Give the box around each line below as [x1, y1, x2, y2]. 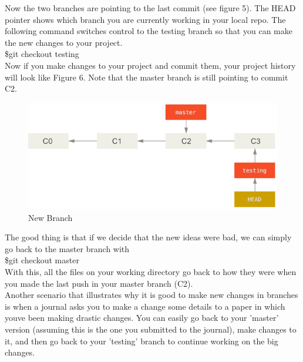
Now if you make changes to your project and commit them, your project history [5, 59, 296, 71]
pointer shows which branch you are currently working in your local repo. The [5, 13, 286, 25]
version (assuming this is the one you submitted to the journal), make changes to [5, 323, 297, 336]
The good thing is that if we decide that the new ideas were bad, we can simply [5, 231, 292, 243]
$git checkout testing [5, 48, 79, 60]
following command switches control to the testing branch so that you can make [5, 25, 292, 37]
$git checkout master [5, 254, 79, 266]
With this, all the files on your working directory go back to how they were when [5, 266, 297, 278]
